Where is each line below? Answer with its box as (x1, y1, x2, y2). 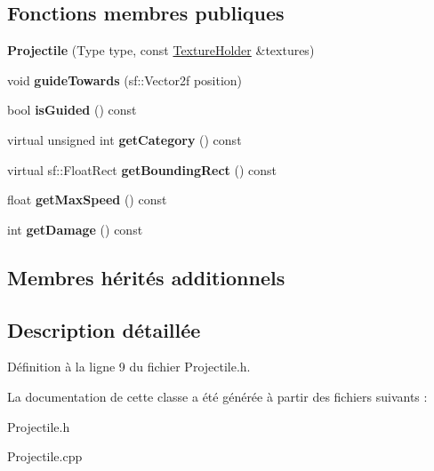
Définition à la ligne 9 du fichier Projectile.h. (7, 357, 251, 376)
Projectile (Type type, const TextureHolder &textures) (7, 41, 315, 60)
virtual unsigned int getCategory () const (7, 130, 242, 148)
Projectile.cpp (7, 447, 83, 466)
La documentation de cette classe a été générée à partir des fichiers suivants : (7, 387, 428, 405)
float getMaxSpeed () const (7, 190, 167, 209)
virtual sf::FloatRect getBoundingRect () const (7, 160, 277, 179)
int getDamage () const (7, 220, 143, 238)
